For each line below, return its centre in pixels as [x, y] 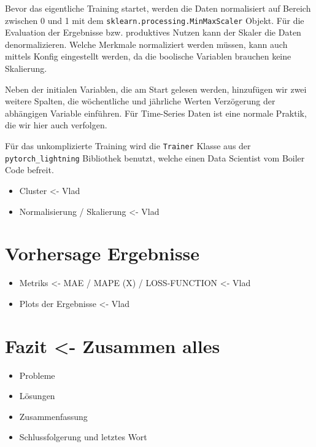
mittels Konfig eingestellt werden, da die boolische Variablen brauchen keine [148, 56]
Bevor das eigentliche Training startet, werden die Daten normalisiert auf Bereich [158, 8]
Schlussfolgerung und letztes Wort [83, 437]
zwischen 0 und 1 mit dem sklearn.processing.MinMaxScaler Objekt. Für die [155, 20]
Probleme [37, 375]
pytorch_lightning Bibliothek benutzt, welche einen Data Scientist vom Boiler [155, 157]
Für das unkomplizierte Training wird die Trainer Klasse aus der [128, 146]
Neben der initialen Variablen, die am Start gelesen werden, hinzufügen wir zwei [156, 89]
